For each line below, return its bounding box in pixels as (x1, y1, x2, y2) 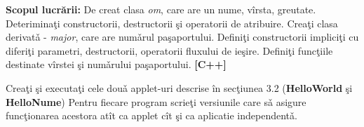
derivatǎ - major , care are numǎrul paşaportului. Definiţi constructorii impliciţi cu (6, 29, 359, 44)
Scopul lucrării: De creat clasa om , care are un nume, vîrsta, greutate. (6, 2, 316, 16)
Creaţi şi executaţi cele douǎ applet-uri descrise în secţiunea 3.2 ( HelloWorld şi (6, 80, 353, 95)
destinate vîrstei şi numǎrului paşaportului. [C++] (6, 57, 227, 72)
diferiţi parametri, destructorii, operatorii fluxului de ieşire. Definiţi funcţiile (6, 43, 333, 58)
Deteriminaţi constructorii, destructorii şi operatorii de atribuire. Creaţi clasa (6, 15, 338, 30)
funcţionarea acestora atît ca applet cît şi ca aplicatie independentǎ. (6, 108, 297, 123)
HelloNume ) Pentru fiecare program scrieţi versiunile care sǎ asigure (6, 94, 306, 109)
